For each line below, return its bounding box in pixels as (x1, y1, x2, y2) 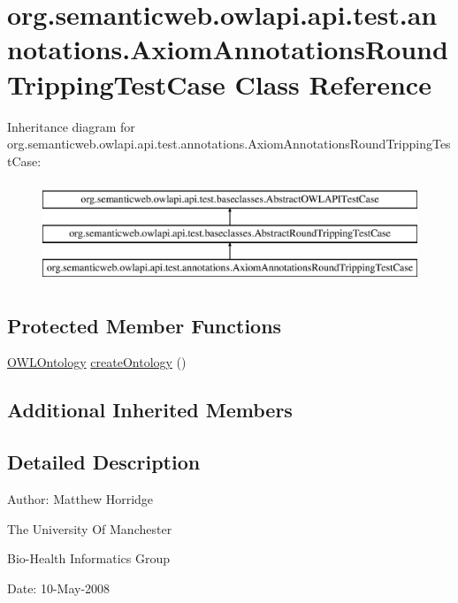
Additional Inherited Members (7, 396, 293, 424)
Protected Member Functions (7, 311, 282, 339)
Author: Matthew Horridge (7, 490, 154, 508)
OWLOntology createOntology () (7, 353, 187, 371)
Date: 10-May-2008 (7, 578, 111, 597)
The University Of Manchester (7, 519, 172, 538)
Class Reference (234, 65, 431, 102)
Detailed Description (7, 448, 201, 476)
